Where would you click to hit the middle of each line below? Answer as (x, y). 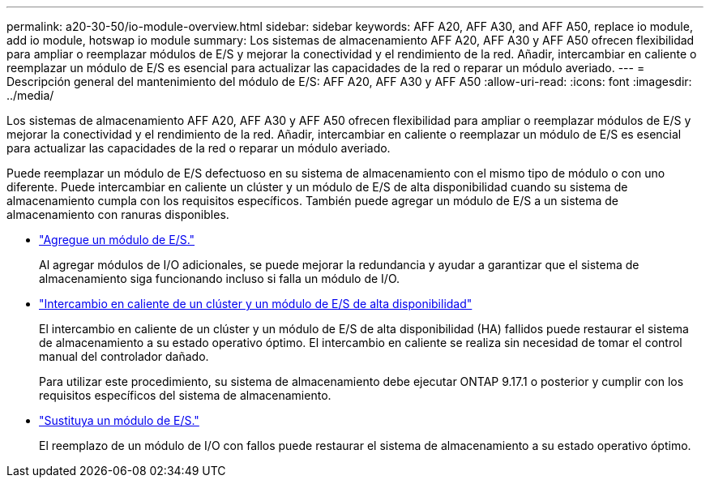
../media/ (30, 95)
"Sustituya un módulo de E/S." (119, 420)
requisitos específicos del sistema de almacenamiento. (185, 395)
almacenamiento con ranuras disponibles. (118, 214)
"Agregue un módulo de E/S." (117, 240)
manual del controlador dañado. (124, 356)
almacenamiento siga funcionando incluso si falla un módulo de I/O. (220, 278)
